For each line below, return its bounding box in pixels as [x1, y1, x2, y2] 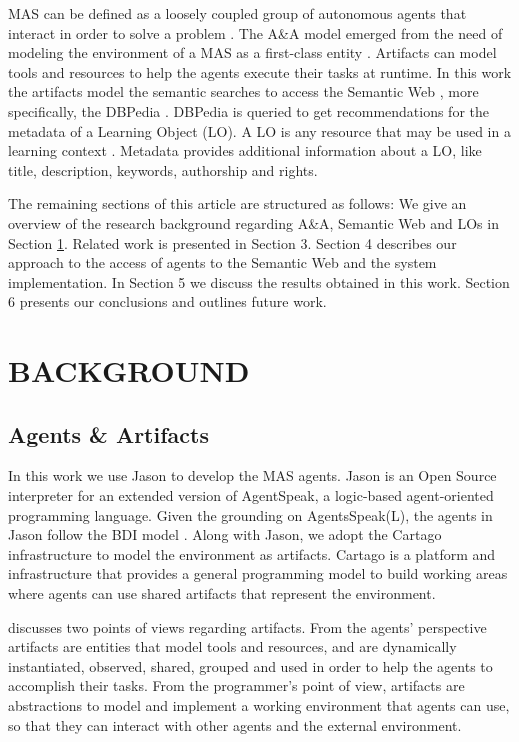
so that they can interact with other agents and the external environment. [8, 714, 462, 735]
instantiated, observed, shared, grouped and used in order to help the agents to [8, 655, 493, 676]
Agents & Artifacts [8, 418, 209, 449]
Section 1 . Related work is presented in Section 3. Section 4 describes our [8, 232, 457, 253]
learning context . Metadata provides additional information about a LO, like [8, 140, 482, 161]
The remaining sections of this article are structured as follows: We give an [8, 193, 467, 214]
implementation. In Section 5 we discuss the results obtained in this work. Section [8, 271, 510, 292]
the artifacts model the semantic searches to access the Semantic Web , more [8, 81, 479, 102]
